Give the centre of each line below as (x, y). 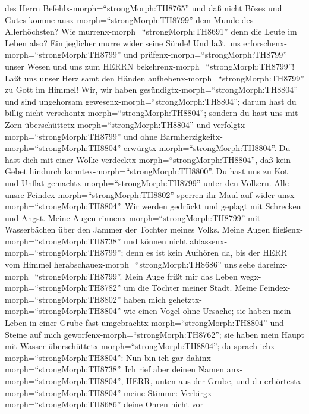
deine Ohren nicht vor (163, 404)
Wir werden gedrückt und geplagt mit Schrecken (213, 206)
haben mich (145, 299)
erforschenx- (265, 43)
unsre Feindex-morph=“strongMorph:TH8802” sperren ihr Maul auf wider (140, 194)
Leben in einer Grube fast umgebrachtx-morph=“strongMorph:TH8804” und (144, 323)
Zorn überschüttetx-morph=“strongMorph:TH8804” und (108, 124)
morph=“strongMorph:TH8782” (63, 288)
